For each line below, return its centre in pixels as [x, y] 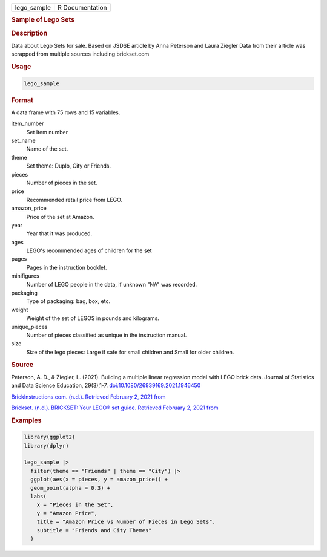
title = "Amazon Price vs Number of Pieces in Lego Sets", [126, 522]
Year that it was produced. [59, 233]
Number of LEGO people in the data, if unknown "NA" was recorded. [112, 284]
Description [29, 33]
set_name [23, 140]
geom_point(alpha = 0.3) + [71, 488]
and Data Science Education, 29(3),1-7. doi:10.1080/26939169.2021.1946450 [106, 386]
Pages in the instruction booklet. [67, 267]
